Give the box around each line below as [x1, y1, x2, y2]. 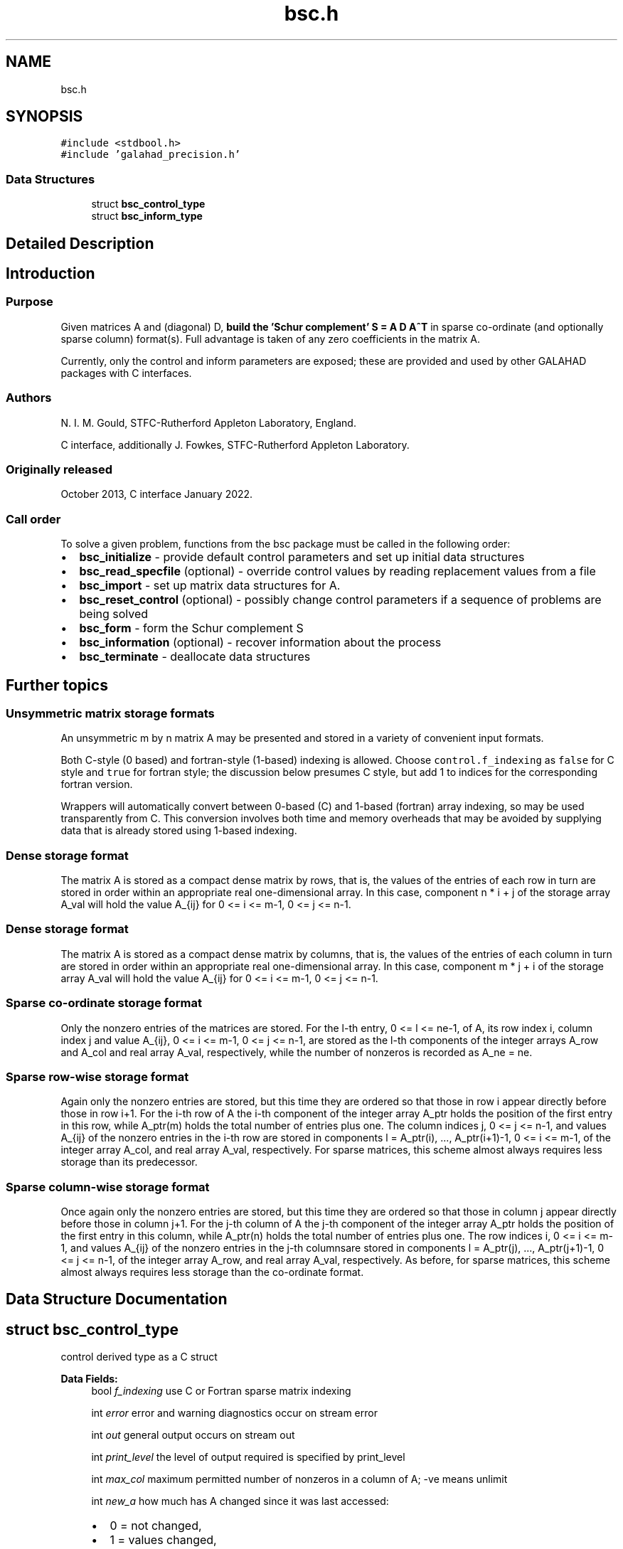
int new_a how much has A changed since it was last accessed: [91, 1495, 389, 1508]
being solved [79, 607, 149, 622]
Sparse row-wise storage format [6, 1069, 189, 1084]
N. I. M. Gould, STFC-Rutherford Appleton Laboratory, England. [60, 416, 356, 429]
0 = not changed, [110, 1518, 202, 1533]
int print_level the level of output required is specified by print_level [91, 1451, 405, 1464]
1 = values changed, [110, 1533, 217, 1548]
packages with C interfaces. [60, 366, 192, 379]
